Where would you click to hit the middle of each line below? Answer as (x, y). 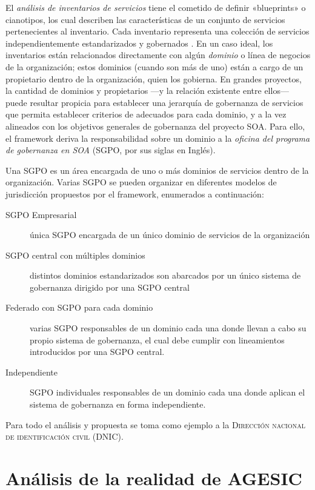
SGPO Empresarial (41, 214)
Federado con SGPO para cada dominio (79, 307)
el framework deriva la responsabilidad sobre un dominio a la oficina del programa (158, 138)
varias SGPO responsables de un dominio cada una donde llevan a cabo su (168, 328)
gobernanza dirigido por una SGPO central (110, 287)
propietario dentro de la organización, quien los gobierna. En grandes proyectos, (154, 78)
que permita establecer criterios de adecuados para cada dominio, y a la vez (146, 114)
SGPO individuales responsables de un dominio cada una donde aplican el (167, 392)
